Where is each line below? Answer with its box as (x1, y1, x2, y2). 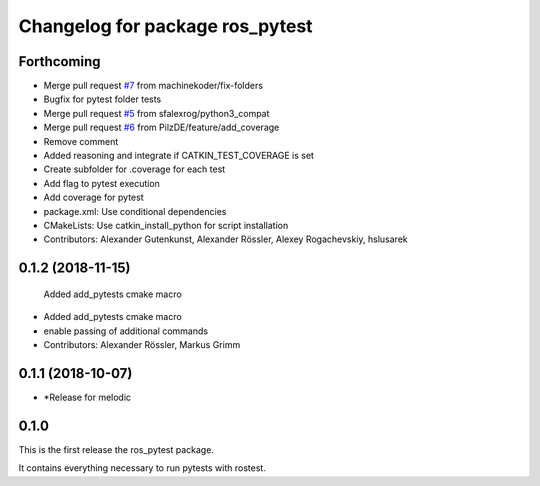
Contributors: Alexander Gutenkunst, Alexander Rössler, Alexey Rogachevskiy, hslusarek (43, 233, 409, 245)
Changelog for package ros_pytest (18, 15, 314, 37)
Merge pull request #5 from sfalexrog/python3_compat (43, 107, 270, 119)
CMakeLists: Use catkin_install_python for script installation (43, 219, 289, 231)
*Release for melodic (43, 391, 132, 403)
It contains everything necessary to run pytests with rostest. (18, 462, 267, 474)
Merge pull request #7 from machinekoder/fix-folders (43, 80, 264, 92)
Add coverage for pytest (43, 191, 144, 204)
